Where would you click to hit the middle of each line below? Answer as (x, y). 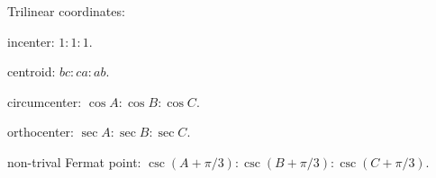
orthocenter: (41, 132)
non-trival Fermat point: (74, 161)
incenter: (31, 41)
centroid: (32, 71)
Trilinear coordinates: (66, 11)
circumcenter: (45, 101)
